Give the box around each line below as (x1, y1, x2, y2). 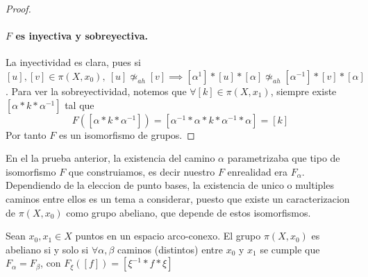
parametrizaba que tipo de (227, 151, 340, 165)
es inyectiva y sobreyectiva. (15, 28, 148, 43)
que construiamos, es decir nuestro (68, 164, 215, 178)
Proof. (6, 1, 31, 15)
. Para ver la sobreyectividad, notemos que (6, 83, 187, 98)
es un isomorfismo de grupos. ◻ (58, 127, 195, 142)
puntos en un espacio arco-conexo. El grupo (75, 228, 261, 243)
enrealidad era (227, 164, 288, 178)
